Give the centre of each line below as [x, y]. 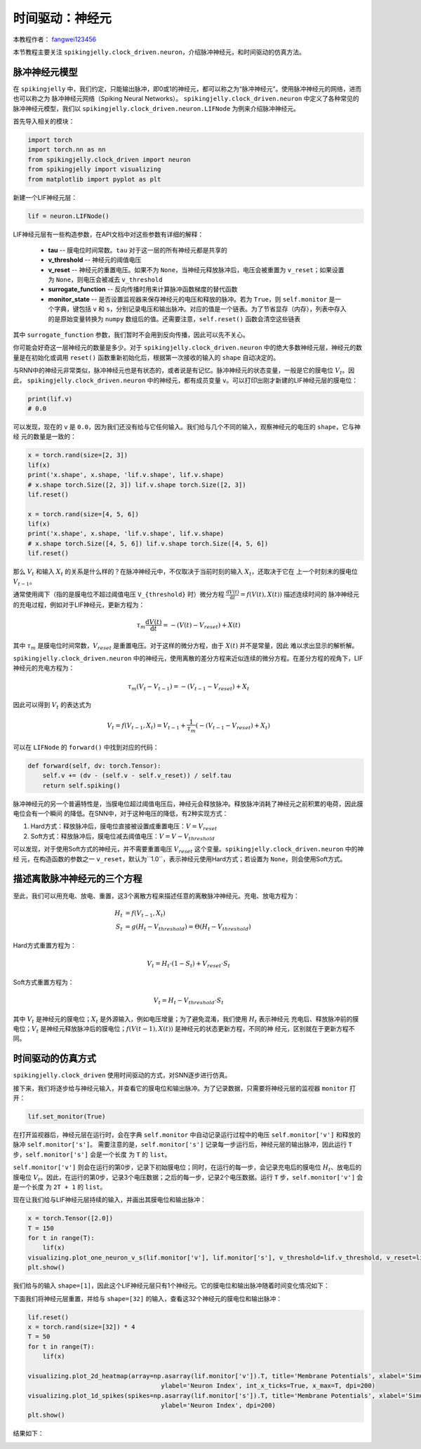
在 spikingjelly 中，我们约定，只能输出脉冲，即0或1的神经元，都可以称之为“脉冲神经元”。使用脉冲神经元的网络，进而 [187, 88]
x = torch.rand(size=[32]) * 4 [82, 1327]
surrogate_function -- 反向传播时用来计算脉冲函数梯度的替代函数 [143, 289]
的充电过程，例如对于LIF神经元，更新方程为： [79, 605]
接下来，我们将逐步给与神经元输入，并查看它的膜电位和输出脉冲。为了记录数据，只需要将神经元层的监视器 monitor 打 [184, 1088]
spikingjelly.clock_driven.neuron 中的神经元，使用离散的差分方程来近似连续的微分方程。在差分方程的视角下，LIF [188, 659]
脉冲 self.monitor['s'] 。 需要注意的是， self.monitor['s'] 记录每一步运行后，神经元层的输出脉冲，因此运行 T [182, 1145]
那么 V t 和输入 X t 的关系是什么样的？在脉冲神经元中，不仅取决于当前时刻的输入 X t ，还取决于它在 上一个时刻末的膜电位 [185, 573]
